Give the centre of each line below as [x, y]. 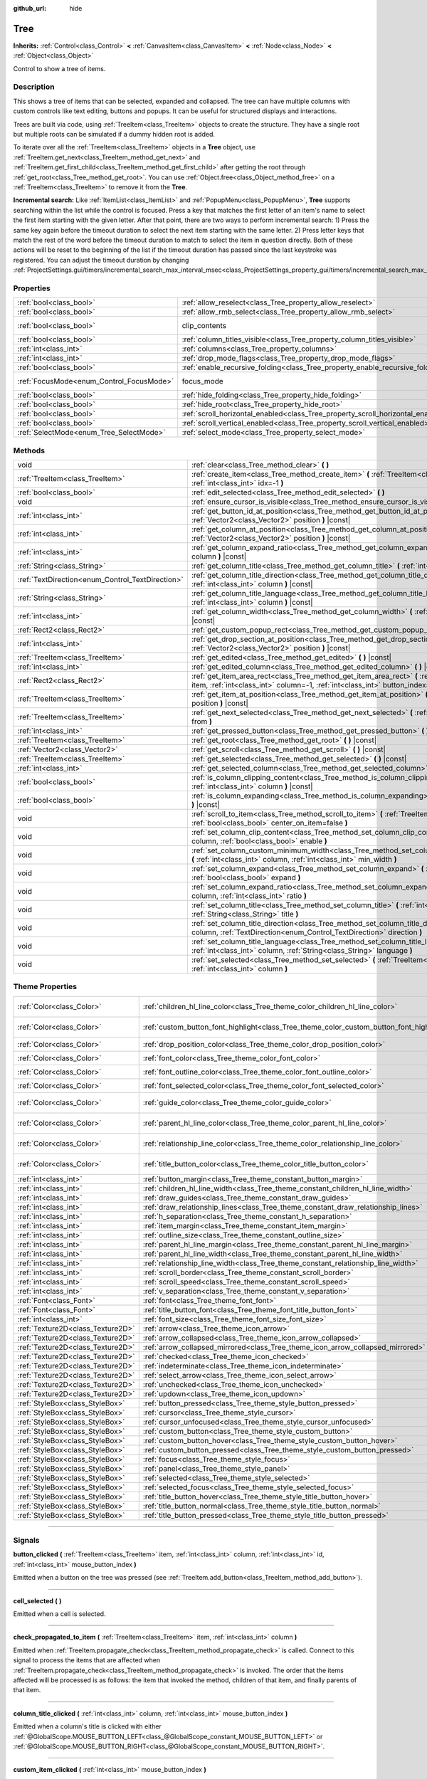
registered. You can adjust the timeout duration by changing [101, 260]
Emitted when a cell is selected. [59, 1614]
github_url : [30, 8]
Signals [26, 1541]
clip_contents [204, 326]
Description [34, 87]
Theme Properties [45, 987]
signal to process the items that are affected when [86, 1660]
